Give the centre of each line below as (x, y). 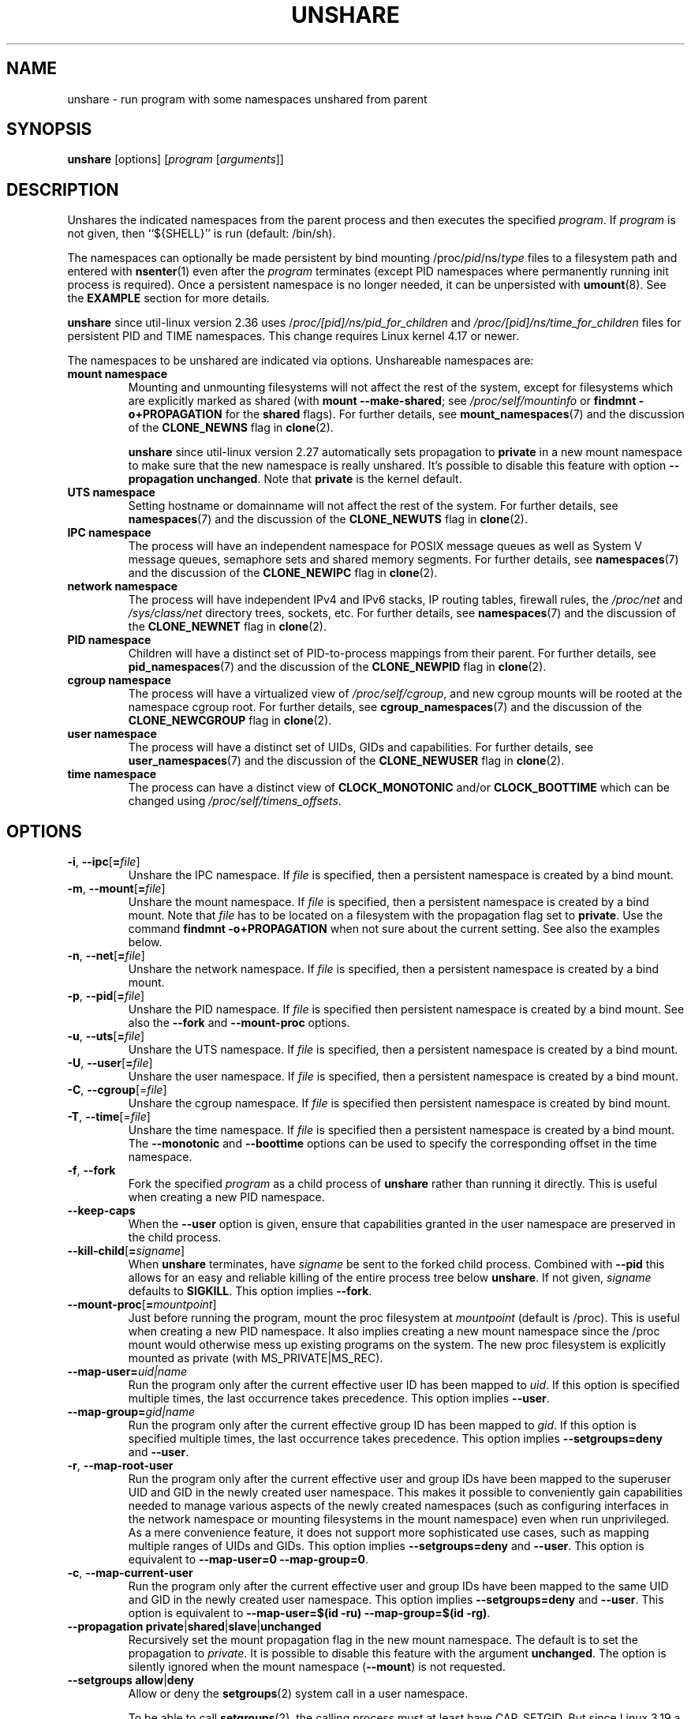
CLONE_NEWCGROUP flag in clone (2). (230, 721)
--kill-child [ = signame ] (126, 1251)
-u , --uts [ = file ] (106, 1036)
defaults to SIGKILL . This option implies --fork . (250, 1291)
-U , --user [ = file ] (110, 1063)
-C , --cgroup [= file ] (117, 1090)
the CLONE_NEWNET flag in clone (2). (227, 627)
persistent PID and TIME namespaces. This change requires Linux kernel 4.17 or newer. (293, 336)
